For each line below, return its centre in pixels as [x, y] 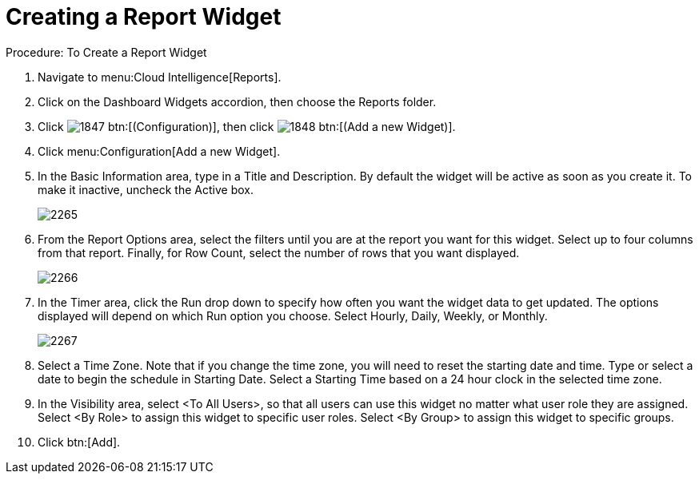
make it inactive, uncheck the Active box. [146, 189]
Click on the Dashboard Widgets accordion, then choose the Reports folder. [237, 101]
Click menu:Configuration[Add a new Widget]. [159, 151]
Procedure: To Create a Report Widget [106, 52]
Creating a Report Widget [144, 17]
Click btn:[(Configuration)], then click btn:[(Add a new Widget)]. [247, 126]
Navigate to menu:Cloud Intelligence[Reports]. [160, 77]
